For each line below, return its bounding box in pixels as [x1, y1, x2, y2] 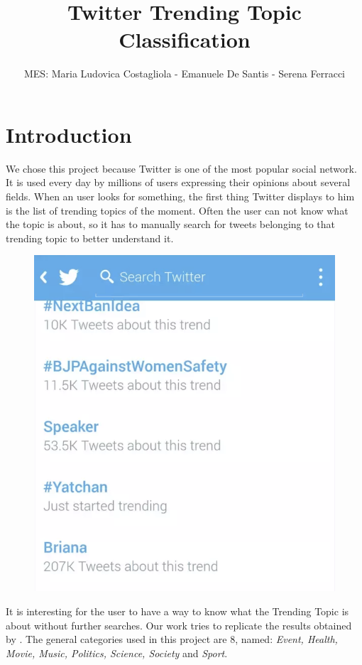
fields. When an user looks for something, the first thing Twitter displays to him [6, 189, 355, 204]
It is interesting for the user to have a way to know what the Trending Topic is [6, 603, 349, 618]
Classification [119, 25, 251, 54]
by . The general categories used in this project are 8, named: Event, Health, [6, 632, 338, 647]
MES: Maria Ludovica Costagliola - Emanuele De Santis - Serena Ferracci [23, 66, 345, 81]
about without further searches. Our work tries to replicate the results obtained [6, 617, 352, 632]
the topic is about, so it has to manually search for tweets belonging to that [6, 217, 336, 232]
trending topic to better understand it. [6, 230, 174, 245]
